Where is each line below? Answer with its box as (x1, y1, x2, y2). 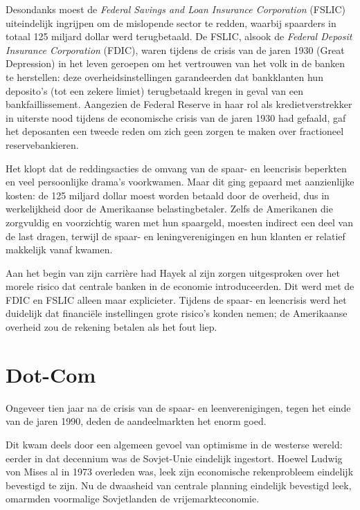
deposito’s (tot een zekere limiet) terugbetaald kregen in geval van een (6, 83, 303, 98)
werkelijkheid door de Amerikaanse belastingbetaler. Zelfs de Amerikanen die (6, 201, 333, 216)
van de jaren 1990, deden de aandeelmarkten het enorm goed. (6, 414, 267, 428)
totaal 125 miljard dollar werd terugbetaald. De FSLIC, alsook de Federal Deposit (6, 29, 352, 44)
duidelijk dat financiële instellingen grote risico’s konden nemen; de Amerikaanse (6, 306, 348, 320)
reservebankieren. (6, 137, 79, 152)
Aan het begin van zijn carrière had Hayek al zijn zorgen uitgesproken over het (6, 265, 340, 280)
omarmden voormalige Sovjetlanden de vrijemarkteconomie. (6, 491, 260, 506)
